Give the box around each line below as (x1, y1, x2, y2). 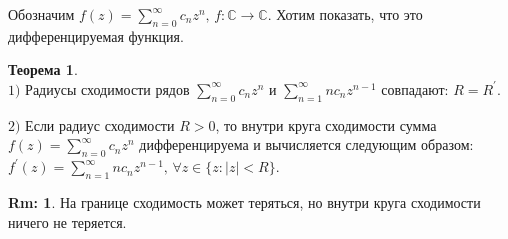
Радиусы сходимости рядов (25, 78, 190, 99)
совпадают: (381, 78, 449, 99)
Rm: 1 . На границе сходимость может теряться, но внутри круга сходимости (8, 191, 481, 212)
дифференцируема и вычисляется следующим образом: (139, 134, 474, 155)
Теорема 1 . (8, 59, 78, 80)
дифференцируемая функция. (8, 25, 184, 46)
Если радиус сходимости (25, 114, 175, 135)
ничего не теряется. (8, 211, 127, 232)
